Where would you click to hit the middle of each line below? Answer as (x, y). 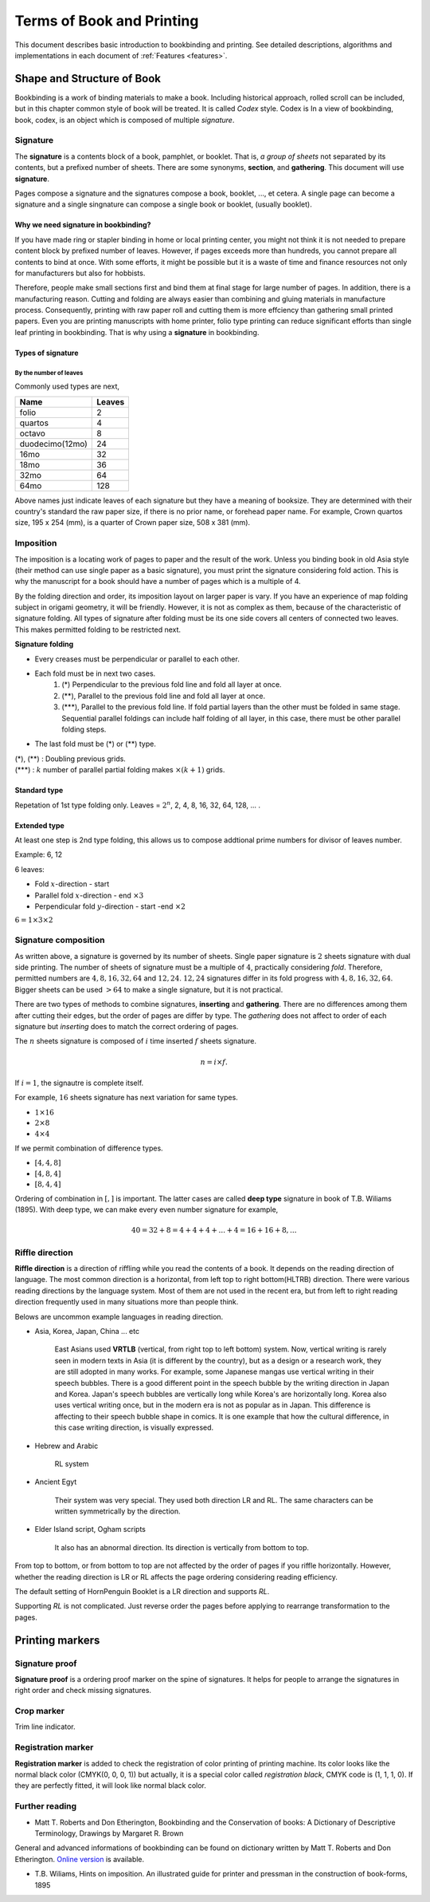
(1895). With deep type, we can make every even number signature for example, (147, 1209)
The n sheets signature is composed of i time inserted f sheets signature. (136, 1041)
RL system (72, 1463)
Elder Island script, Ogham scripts (90, 1529)
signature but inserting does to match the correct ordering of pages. (127, 1026)
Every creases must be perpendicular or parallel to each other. (137, 659)
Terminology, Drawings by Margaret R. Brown (109, 1833)
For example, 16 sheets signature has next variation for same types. (126, 1098)
